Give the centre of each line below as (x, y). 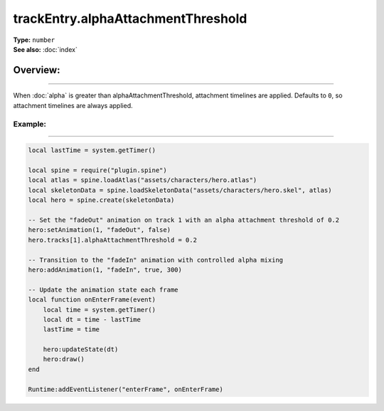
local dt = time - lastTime (92, 319)
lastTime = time (71, 330)
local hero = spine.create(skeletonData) (101, 200)
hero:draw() (64, 359)
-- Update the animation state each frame (103, 289)
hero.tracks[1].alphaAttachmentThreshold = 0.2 (112, 240)
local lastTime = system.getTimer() (92, 150)
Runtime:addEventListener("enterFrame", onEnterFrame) (126, 389)
